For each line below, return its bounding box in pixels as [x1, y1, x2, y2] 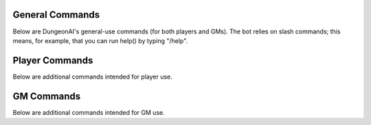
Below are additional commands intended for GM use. [12, 108, 165, 116]
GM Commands [12, 90, 81, 102]
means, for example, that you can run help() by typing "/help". [12, 36, 188, 44]
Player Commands [12, 55, 93, 66]
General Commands [12, 9, 100, 20]
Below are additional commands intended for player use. [12, 72, 173, 81]
